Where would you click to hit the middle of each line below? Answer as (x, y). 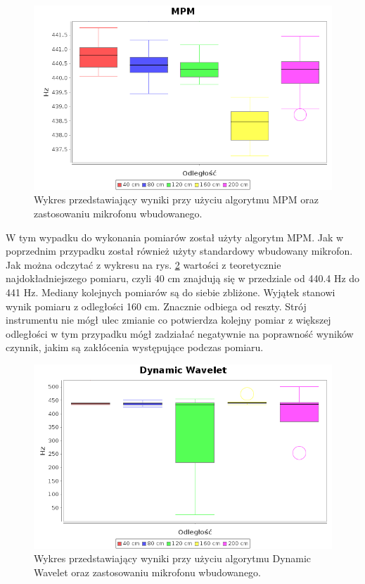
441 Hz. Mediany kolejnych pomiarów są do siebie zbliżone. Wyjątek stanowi (171, 292)
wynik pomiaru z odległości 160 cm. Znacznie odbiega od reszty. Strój (156, 306)
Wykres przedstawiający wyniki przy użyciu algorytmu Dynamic (173, 558)
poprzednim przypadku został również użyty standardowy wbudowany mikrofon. (179, 251)
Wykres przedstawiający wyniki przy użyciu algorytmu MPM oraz (177, 199)
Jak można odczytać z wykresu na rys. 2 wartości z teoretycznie (143, 264)
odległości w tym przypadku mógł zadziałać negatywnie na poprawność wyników (180, 333)
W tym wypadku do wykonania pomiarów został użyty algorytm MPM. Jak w (175, 237)
